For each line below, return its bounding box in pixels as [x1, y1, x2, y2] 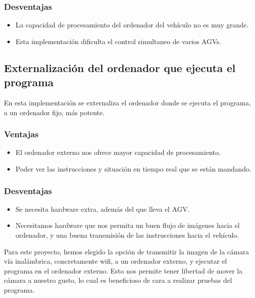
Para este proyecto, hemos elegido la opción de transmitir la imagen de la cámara [4, 246, 249, 256]
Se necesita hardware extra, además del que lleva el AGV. [15, 203, 190, 214]
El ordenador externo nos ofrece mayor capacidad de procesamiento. [15, 147, 221, 157]
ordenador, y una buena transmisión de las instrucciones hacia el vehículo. [15, 230, 239, 240]
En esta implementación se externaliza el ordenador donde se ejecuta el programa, [4, 98, 251, 107]
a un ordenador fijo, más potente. [4, 107, 105, 117]
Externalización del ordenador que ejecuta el [4, 60, 236, 75]
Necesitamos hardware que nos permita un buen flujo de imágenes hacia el [15, 220, 240, 230]
